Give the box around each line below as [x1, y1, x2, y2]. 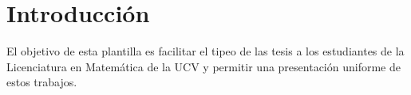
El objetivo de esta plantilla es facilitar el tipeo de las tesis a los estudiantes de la [6, 43, 405, 59]
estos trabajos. [6, 74, 77, 90]
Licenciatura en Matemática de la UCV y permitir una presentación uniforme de [6, 58, 401, 74]
